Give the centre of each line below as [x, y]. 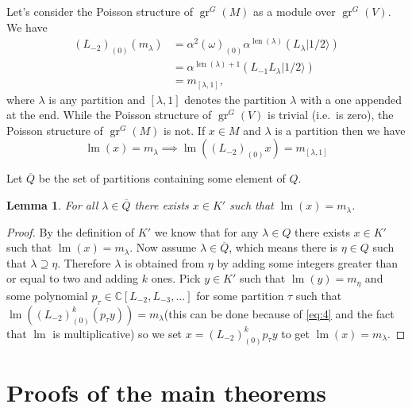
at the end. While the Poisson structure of [109, 115]
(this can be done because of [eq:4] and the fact [279, 313]
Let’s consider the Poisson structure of [100, 11]
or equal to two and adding [73, 278]
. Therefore [84, 262]
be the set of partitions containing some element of [162, 178]
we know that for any [206, 231]
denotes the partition [235, 99]
